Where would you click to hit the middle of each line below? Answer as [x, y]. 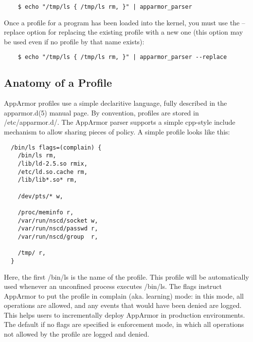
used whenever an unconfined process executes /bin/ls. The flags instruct [113, 286]
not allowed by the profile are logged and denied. [77, 334]
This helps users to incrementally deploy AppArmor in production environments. [125, 314]
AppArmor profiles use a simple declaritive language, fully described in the [116, 103]
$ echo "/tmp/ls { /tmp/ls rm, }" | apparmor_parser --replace [122, 57]
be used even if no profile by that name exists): [74, 41]
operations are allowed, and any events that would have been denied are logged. [123, 305]
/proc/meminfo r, [46, 212]
